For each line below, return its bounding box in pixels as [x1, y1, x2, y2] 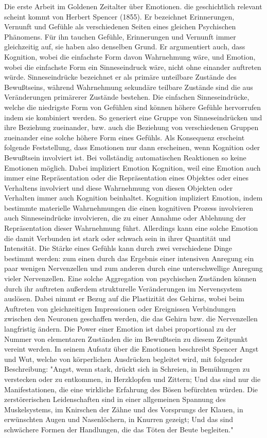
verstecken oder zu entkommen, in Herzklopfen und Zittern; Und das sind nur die [4, 373, 261, 384]
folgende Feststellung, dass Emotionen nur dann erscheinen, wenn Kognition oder [4, 142, 260, 153]
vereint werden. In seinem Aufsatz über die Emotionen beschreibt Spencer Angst [4, 343, 259, 354]
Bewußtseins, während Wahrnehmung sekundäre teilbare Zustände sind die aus [4, 81, 253, 92]
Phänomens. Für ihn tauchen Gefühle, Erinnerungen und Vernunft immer [4, 31, 236, 42]
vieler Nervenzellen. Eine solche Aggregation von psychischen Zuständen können [4, 273, 257, 284]
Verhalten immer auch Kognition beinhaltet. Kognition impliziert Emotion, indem [4, 192, 263, 203]
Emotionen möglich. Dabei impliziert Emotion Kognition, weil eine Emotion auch [4, 162, 261, 173]
